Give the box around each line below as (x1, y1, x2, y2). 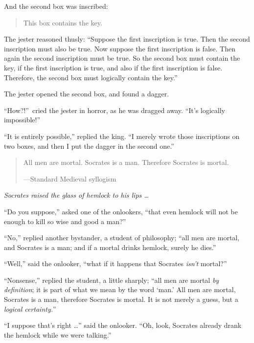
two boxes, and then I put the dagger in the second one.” (4, 140, 174, 151)
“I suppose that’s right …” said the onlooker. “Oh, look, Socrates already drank (4, 320, 242, 330)
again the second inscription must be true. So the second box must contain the (4, 53, 240, 63)
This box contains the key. (23, 17, 102, 27)
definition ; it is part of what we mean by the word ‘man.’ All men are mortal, (4, 284, 236, 295)
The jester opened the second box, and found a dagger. (4, 89, 169, 99)
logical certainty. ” (4, 303, 56, 314)
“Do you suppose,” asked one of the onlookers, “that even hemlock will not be (4, 206, 238, 216)
